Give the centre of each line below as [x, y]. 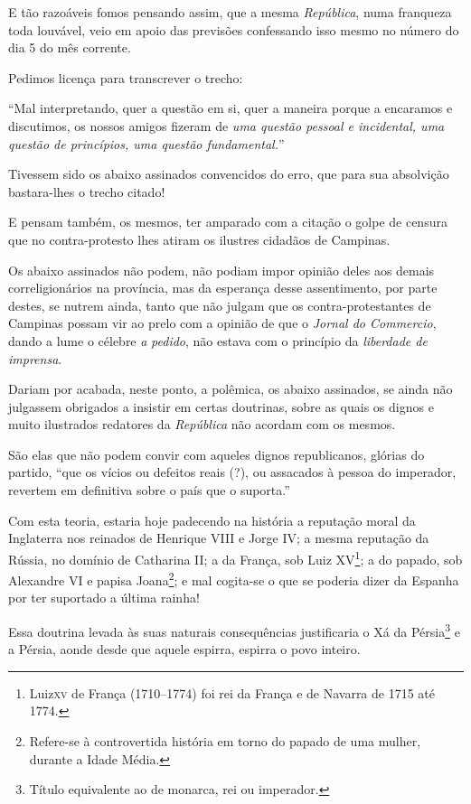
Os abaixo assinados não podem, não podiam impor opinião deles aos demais [221, 270]
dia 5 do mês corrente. [70, 47]
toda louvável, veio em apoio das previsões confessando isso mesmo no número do [234, 29]
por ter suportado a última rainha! [104, 598]
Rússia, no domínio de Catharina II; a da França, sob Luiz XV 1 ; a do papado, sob [235, 557]
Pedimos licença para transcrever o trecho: [126, 77]
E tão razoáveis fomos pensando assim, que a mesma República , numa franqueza [230, 12]
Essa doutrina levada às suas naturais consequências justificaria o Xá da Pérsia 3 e [234, 630]
